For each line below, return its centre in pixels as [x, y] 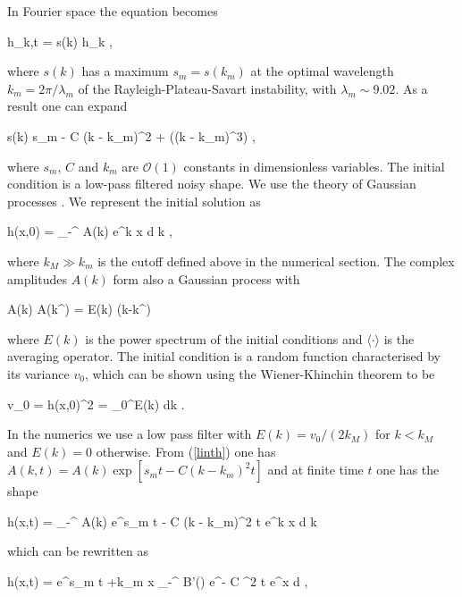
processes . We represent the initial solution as [134, 201]
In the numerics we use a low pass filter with [130, 434]
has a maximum [125, 71]
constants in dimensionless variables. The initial [314, 166]
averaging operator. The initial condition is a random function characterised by [224, 356]
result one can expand [67, 106]
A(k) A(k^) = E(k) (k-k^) [79, 309]
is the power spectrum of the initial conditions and [224, 338]
